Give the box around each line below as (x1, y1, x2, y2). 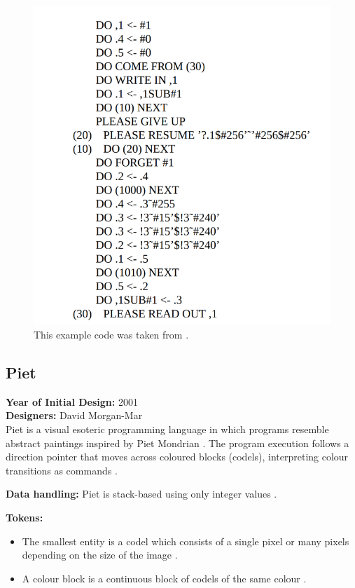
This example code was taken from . (34, 327, 189, 341)
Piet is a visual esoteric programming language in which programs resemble (6, 421, 329, 436)
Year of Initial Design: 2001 (6, 394, 138, 409)
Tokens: (6, 510, 43, 524)
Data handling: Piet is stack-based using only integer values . (6, 486, 277, 501)
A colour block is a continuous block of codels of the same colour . (22, 570, 307, 585)
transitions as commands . (6, 463, 118, 477)
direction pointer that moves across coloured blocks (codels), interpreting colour (6, 449, 349, 464)
